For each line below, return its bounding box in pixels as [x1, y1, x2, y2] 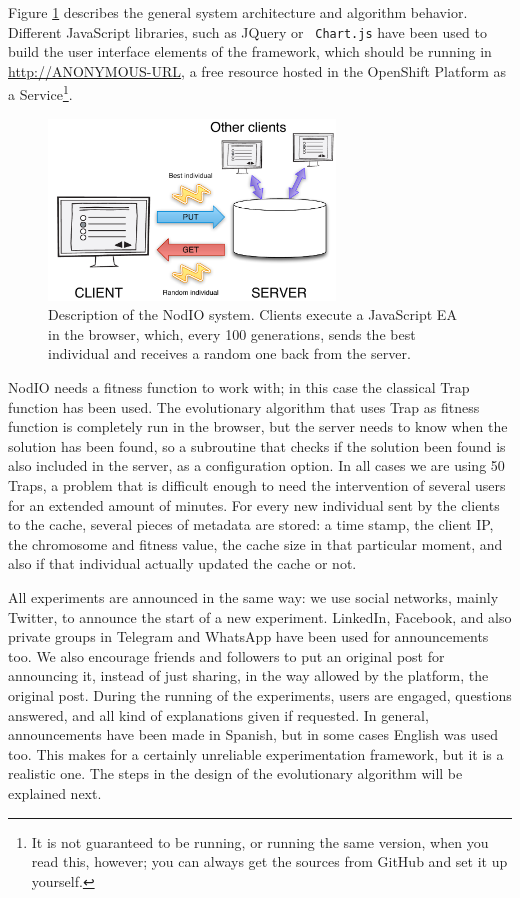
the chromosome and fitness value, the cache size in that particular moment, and [8, 533, 503, 554]
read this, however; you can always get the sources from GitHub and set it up [31, 851, 508, 872]
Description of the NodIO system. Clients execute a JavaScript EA [48, 304, 457, 325]
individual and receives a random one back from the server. [48, 343, 411, 364]
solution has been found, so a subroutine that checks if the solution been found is [8, 435, 506, 456]
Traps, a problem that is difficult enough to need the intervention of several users [8, 475, 506, 495]
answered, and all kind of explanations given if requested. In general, [8, 704, 429, 725]
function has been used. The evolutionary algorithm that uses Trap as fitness [8, 396, 480, 417]
